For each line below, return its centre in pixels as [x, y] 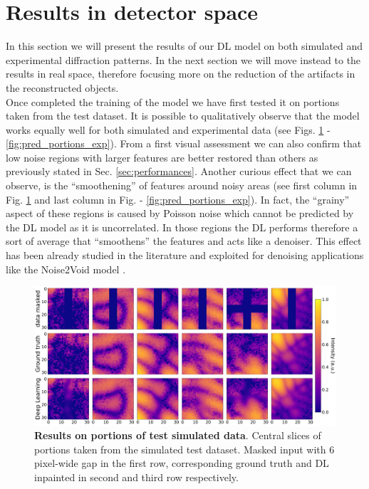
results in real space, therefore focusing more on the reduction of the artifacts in [181, 74]
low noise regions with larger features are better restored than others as [162, 157]
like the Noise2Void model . [66, 269]
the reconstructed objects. [62, 87]
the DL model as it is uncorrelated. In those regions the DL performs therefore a [182, 227]
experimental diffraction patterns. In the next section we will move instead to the [183, 59]
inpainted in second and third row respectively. [136, 477]
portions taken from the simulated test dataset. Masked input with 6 [184, 449]
